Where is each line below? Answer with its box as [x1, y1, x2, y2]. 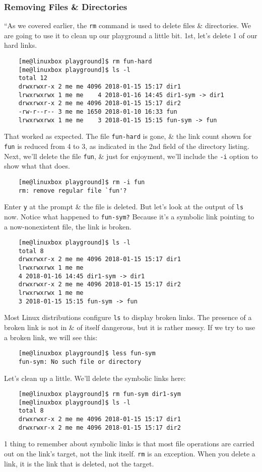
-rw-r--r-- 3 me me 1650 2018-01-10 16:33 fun [18, 108, 177, 115]
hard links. [4, 40, 37, 50]
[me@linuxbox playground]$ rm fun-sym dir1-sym [18, 390, 181, 398]
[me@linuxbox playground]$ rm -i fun [18, 178, 145, 186]
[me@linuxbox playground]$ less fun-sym [18, 350, 156, 357]
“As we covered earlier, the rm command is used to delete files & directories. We [4, 20, 251, 31]
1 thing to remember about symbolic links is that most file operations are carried [4, 438, 254, 449]
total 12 [18, 74, 47, 82]
